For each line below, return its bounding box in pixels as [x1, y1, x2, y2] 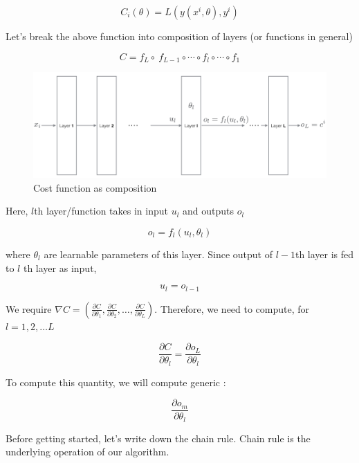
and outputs [183, 203, 234, 218]
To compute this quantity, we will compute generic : [6, 374, 226, 389]
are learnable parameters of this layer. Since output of [44, 246, 273, 261]
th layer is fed [295, 246, 354, 261]
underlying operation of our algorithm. [6, 444, 169, 459]
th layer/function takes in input [34, 203, 168, 218]
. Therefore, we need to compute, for [154, 301, 310, 316]
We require [6, 301, 52, 316]
